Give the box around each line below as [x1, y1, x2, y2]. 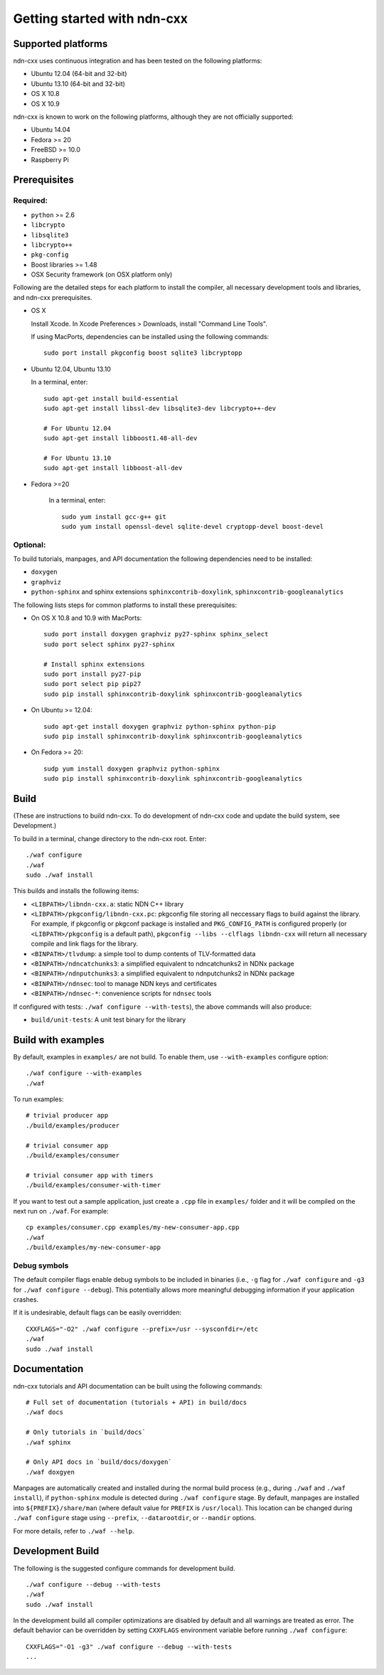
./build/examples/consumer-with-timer [26, 1181, 161, 1189]
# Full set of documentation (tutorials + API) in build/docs [26, 1398, 247, 1406]
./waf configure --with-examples [26, 1069, 142, 1077]
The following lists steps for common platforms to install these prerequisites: [13, 601, 238, 609]
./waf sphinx [26, 1438, 71, 1446]
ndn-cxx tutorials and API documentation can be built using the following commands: [13, 1381, 263, 1390]
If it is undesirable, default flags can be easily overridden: [13, 1308, 181, 1317]
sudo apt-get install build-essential [43, 395, 179, 402]
